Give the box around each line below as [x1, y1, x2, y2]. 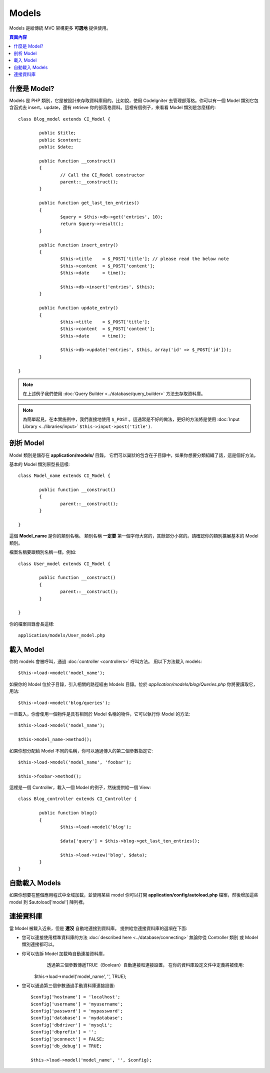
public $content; [39, 137, 82, 142]
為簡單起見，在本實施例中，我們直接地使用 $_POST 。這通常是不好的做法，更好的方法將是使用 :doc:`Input [22, 416, 240, 422]
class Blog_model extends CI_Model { [18, 116, 111, 122]
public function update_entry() [39, 305, 118, 311]
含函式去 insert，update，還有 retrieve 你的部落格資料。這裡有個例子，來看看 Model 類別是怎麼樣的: [9, 104, 216, 110]
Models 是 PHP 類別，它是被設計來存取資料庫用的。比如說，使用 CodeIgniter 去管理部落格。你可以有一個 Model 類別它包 [9, 97, 258, 103]
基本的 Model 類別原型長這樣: [9, 461, 70, 467]
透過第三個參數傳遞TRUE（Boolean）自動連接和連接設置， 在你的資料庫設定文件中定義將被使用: [46, 962, 244, 968]
